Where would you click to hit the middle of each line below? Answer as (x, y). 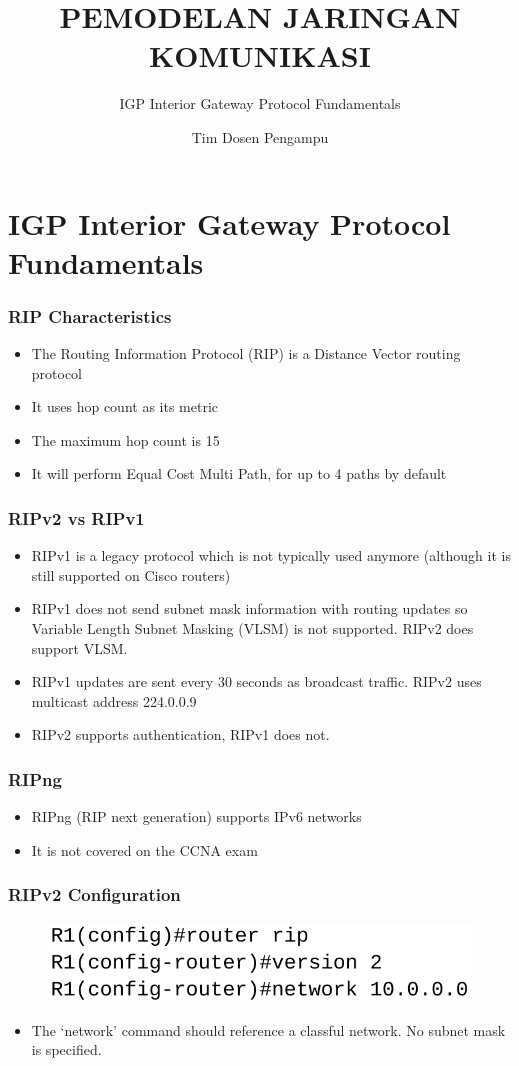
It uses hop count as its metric (124, 406)
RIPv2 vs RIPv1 (76, 517)
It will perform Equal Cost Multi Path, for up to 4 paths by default (239, 473)
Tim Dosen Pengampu (260, 136)
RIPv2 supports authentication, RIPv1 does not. (180, 734)
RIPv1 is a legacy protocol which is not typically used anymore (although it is (271, 555)
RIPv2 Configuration (94, 894)
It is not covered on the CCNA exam (144, 849)
